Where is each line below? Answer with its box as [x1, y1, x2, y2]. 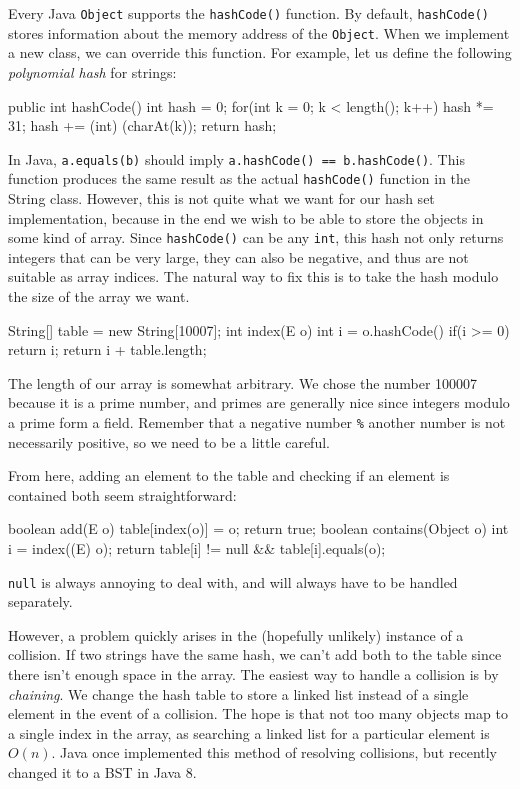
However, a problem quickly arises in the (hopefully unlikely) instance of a [8, 624, 464, 645]
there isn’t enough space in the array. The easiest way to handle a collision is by [8, 664, 499, 685]
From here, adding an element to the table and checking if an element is [8, 465, 450, 486]
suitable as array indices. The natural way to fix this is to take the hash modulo [8, 266, 499, 287]
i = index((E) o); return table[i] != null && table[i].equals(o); [8, 538, 386, 559]
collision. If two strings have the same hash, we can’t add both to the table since [8, 644, 502, 665]
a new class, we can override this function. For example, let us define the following [8, 42, 512, 63]
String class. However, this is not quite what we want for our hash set [8, 188, 435, 208]
